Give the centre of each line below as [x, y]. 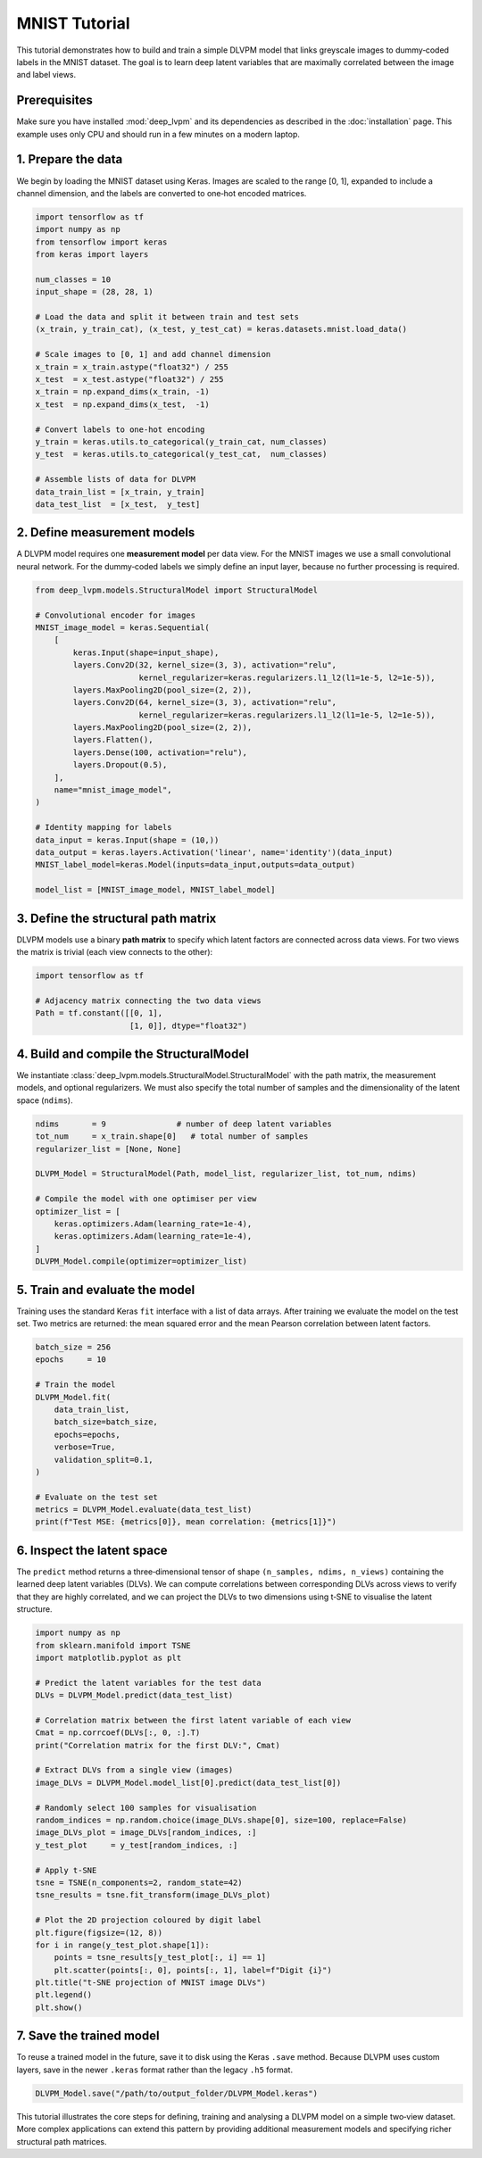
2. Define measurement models [106, 532]
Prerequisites [54, 100]
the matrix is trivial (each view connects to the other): [115, 952]
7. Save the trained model [88, 2036]
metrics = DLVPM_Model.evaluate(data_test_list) [144, 1510]
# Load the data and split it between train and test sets [167, 317]
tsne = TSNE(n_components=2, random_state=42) [139, 1882]
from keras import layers [92, 255]
